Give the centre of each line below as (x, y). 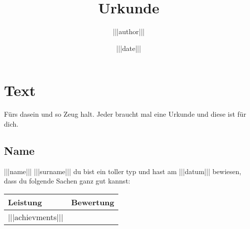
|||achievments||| (36, 217)
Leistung (25, 202)
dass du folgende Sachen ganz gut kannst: (67, 181)
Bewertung (93, 202)
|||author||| (129, 31)
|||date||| (129, 48)
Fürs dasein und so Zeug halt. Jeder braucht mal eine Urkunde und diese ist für (125, 114)
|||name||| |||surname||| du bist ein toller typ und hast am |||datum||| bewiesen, (123, 171)
